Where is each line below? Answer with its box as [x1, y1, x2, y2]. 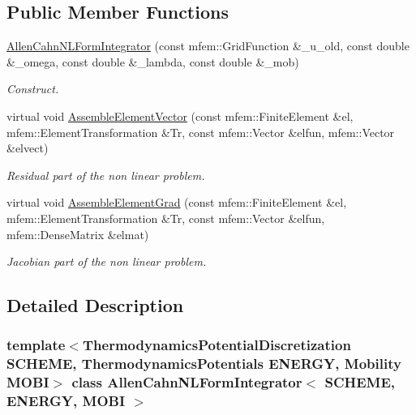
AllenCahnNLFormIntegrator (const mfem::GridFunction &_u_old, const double [6, 37, 410, 54]
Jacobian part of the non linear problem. [6, 253, 207, 270]
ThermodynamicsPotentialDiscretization [82, 335, 351, 355]
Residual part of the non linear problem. [6, 166, 205, 183]
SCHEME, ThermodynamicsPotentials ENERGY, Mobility [6, 353, 401, 374]
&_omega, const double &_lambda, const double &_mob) [6, 53, 299, 70]
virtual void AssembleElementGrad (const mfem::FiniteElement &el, [6, 194, 347, 211]
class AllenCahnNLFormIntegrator [71, 372, 302, 392]
